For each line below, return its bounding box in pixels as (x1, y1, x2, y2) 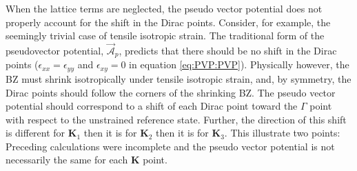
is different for (6, 125, 65, 140)
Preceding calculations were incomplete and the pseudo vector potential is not (6, 139, 335, 153)
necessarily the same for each (6, 152, 128, 167)
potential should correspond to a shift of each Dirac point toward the (6, 99, 298, 113)
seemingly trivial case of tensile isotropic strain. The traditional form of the (6, 28, 325, 43)
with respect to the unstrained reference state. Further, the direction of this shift (6, 112, 347, 126)
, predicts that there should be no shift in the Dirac (119, 43, 337, 57)
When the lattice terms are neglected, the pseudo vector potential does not (6, 1, 323, 15)
